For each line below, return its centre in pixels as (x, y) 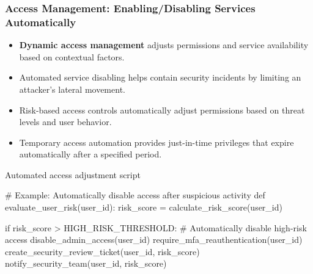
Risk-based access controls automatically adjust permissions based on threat (162, 110)
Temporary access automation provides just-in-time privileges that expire (156, 142)
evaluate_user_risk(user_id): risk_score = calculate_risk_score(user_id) (144, 207)
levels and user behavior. (65, 122)
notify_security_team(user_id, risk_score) (86, 263)
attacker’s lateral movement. (72, 89)
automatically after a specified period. (90, 154)
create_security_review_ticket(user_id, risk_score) (102, 251)
